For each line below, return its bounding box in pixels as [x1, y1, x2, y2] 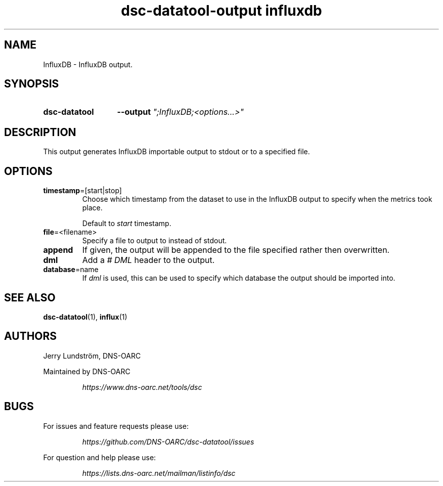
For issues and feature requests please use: [43, 421, 189, 430]
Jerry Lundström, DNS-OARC [43, 351, 141, 360]
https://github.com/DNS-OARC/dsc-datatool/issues [82, 437, 254, 446]
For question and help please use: [43, 453, 156, 462]
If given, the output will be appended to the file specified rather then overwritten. [82, 245, 390, 255]
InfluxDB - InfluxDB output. [43, 60, 132, 69]
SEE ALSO [4, 291, 56, 304]
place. [82, 203, 103, 212]
